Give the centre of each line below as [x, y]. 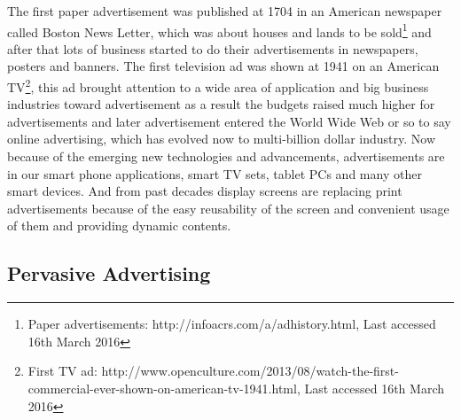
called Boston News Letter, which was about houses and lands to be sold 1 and [219, 30]
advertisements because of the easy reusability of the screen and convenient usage [228, 208]
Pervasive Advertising [109, 273]
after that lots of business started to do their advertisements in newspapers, [213, 48]
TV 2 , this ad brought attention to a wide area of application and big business [218, 86]
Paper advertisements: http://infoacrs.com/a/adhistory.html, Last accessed [232, 324]
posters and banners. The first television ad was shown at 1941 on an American [223, 66]
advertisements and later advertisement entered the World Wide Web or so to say [229, 121]
